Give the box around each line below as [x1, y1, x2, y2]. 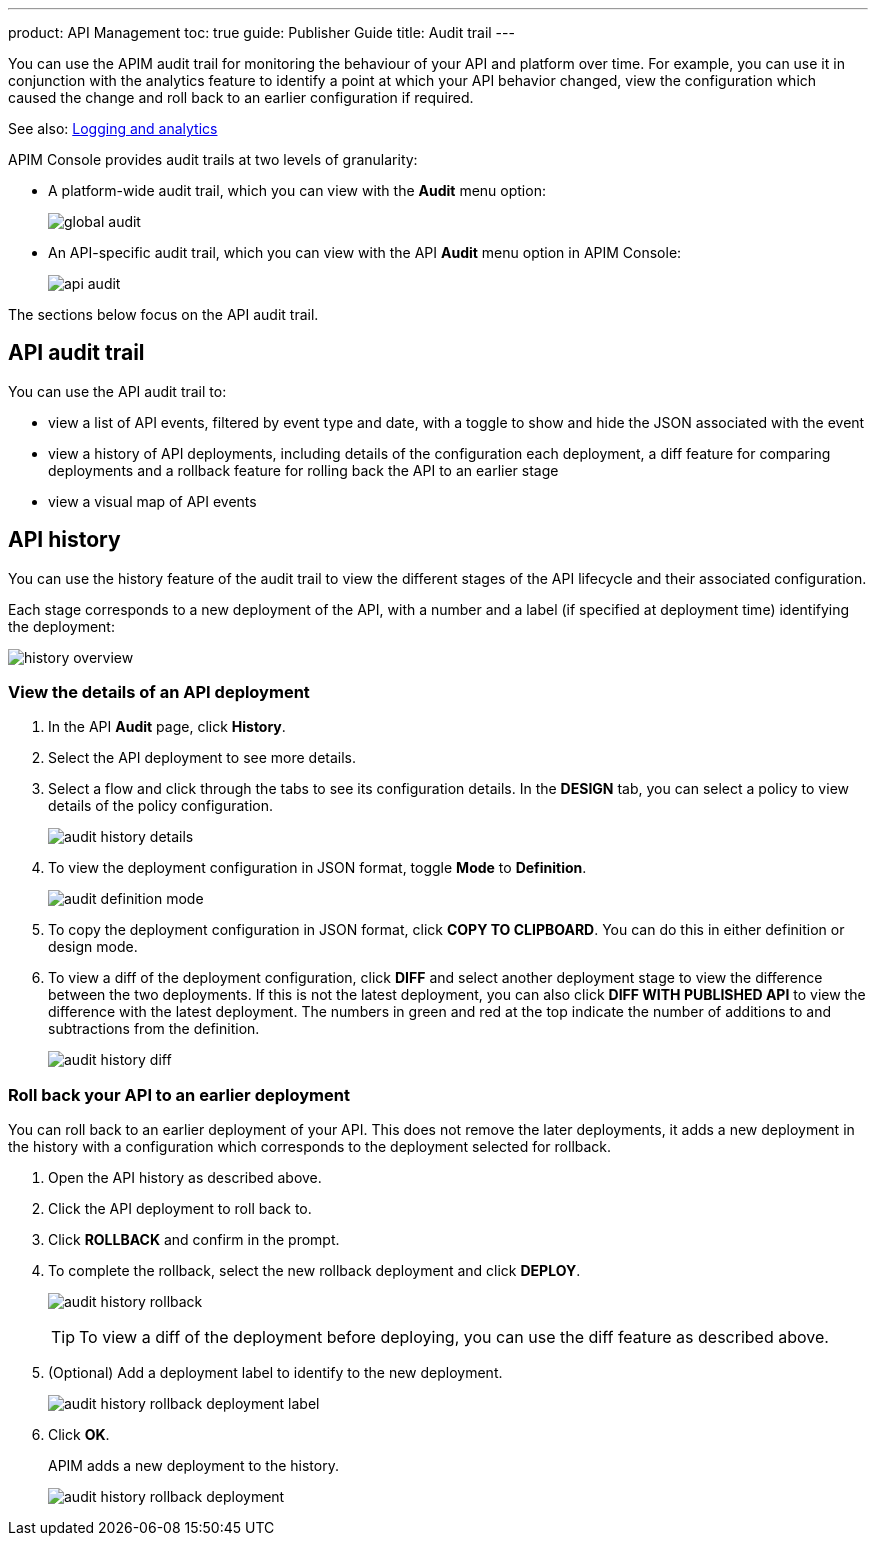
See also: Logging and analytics [8, 120, 218, 137]
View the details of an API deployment [8, 682, 310, 703]
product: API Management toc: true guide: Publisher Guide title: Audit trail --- [8, 24, 515, 41]
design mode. [48, 938, 138, 956]
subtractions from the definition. [48, 1020, 260, 1038]
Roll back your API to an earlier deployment [8, 1084, 350, 1105]
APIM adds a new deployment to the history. [48, 1457, 339, 1475]
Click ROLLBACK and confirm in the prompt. [48, 1231, 340, 1249]
